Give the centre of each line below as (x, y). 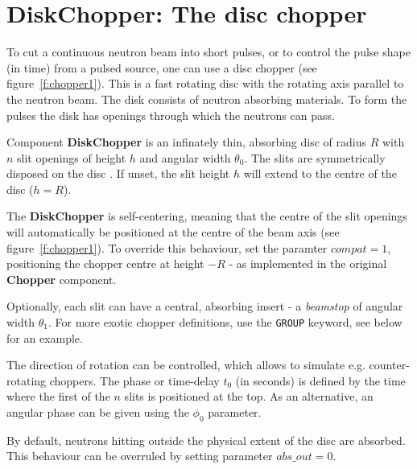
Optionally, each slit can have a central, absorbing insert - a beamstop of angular (205, 306)
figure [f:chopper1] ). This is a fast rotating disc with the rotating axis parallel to (205, 83)
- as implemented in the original (308, 263)
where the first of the (58, 396)
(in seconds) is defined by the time (320, 380)
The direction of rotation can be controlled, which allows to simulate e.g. (186, 365)
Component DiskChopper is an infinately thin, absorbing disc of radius (186, 142)
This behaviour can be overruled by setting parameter (140, 456)
